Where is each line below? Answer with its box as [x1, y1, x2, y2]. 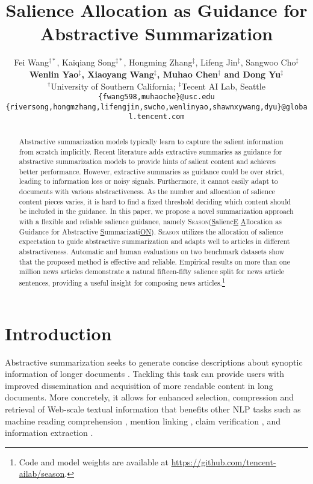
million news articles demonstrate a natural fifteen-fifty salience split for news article [19, 266, 284, 277]
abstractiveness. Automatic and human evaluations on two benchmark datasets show [19, 247, 285, 257]
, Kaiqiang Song [57, 56, 116, 69]
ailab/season [19, 467, 65, 480]
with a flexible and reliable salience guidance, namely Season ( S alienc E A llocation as [19, 216, 282, 227]
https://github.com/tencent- [171, 455, 276, 468]
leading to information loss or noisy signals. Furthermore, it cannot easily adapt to [19, 176, 278, 186]
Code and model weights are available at [19, 455, 169, 468]
